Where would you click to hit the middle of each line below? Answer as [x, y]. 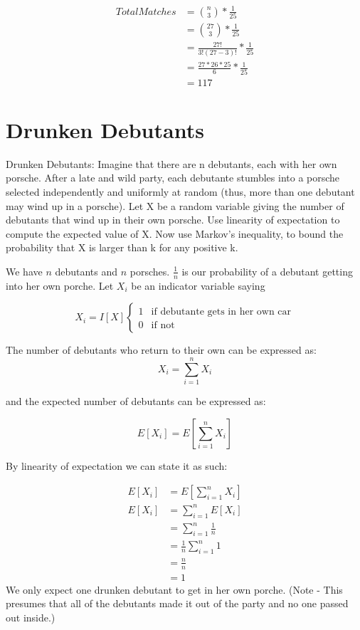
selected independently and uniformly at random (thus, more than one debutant [180, 191]
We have [24, 271]
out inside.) [31, 617]
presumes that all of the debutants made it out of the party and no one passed [177, 603]
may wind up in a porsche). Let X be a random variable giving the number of [175, 205]
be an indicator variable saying [198, 285]
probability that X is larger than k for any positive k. [122, 247]
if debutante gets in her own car [221, 312]
